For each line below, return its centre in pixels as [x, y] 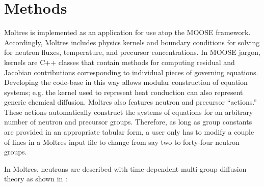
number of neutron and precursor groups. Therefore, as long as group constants [128, 122]
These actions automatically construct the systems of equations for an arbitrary [129, 112]
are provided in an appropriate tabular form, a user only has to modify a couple [129, 132]
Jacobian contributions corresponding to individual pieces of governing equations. [131, 72]
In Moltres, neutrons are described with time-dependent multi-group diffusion [125, 168]
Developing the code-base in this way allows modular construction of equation [126, 82]
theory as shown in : [36, 179]
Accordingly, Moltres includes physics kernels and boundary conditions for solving [132, 42]
